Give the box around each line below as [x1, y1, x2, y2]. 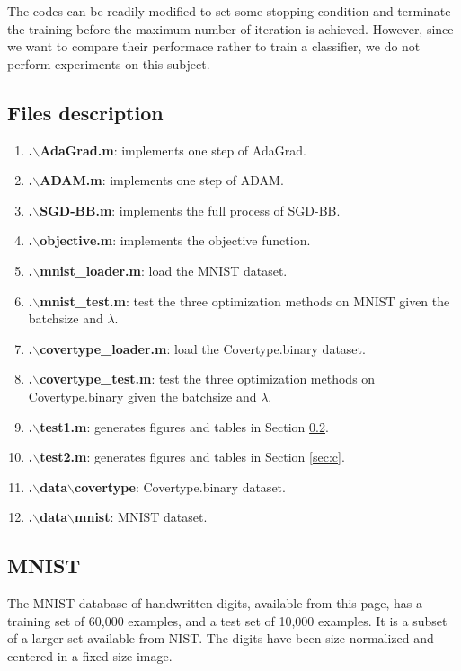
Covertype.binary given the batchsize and [28, 386, 257, 405]
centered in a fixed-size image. [7, 646, 173, 665]
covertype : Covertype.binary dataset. [75, 477, 286, 496]
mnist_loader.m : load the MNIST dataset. [40, 260, 288, 279]
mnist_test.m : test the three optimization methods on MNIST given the [40, 291, 450, 310]
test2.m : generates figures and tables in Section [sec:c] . [40, 447, 345, 466]
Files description [7, 98, 164, 126]
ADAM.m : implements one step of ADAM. [40, 171, 284, 190]
